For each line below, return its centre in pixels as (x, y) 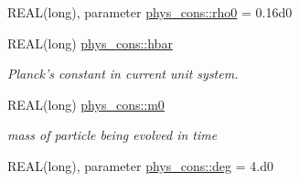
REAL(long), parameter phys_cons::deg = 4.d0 (140, 165)
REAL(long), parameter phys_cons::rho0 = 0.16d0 (150, 12)
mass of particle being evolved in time (112, 135)
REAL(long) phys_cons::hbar (90, 43)
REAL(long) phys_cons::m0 (86, 104)
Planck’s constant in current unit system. (123, 74)
